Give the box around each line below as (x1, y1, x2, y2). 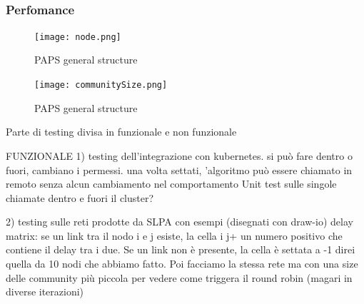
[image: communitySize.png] (34, 80, 168, 91)
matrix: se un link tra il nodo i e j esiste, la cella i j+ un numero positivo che (6, 228, 343, 243)
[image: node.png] (34, 31, 121, 42)
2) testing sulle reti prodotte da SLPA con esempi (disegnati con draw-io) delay (6, 214, 353, 229)
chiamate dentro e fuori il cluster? (6, 190, 154, 205)
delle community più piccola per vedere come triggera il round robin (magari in (6, 270, 353, 285)
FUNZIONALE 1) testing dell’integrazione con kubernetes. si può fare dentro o (6, 148, 353, 163)
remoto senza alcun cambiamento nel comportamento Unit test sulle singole (6, 176, 337, 191)
